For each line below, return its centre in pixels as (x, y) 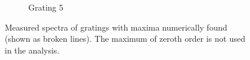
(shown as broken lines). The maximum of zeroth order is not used (125, 39)
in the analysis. (32, 50)
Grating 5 (46, 7)
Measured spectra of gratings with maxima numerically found (116, 27)
